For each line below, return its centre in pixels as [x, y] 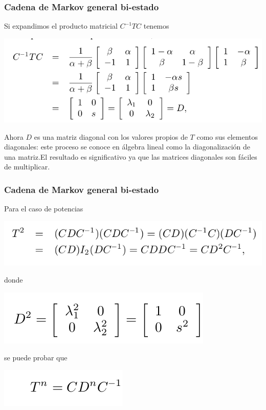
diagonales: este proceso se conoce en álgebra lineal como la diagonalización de [127, 147]
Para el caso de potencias [44, 209]
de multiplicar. [27, 167]
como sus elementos [227, 136]
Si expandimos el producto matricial [61, 26]
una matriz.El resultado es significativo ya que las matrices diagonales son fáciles [131, 156]
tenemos [156, 26]
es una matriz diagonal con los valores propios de [111, 136]
